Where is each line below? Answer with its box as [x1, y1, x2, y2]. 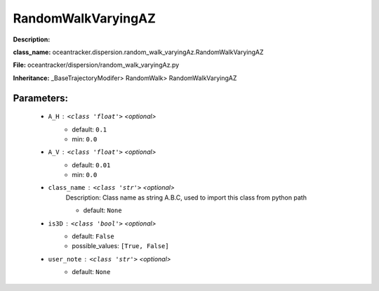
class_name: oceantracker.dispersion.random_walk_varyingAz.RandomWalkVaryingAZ [13, 48, 264, 56]
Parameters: [13, 92, 68, 104]
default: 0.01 [72, 160, 111, 169]
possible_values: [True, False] [72, 242, 169, 250]
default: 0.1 [72, 125, 107, 134]
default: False [72, 232, 115, 240]
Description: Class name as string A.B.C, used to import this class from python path [65, 193, 307, 202]
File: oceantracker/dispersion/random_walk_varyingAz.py [13, 60, 180, 70]
